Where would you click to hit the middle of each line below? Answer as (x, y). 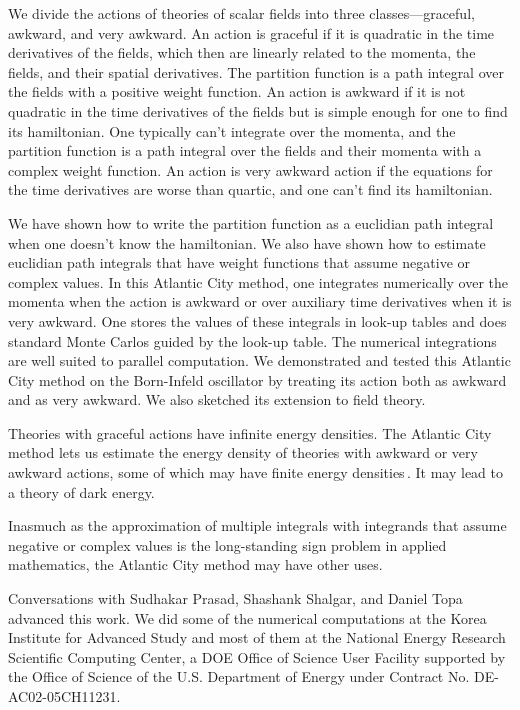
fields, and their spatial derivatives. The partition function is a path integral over (256, 71)
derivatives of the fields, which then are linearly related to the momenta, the (242, 52)
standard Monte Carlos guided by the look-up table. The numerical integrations (252, 340)
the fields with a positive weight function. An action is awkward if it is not (237, 91)
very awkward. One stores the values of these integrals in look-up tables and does (257, 320)
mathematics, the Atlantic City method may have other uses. (195, 564)
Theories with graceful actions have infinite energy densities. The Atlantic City (250, 432)
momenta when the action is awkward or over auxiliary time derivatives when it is (260, 301)
